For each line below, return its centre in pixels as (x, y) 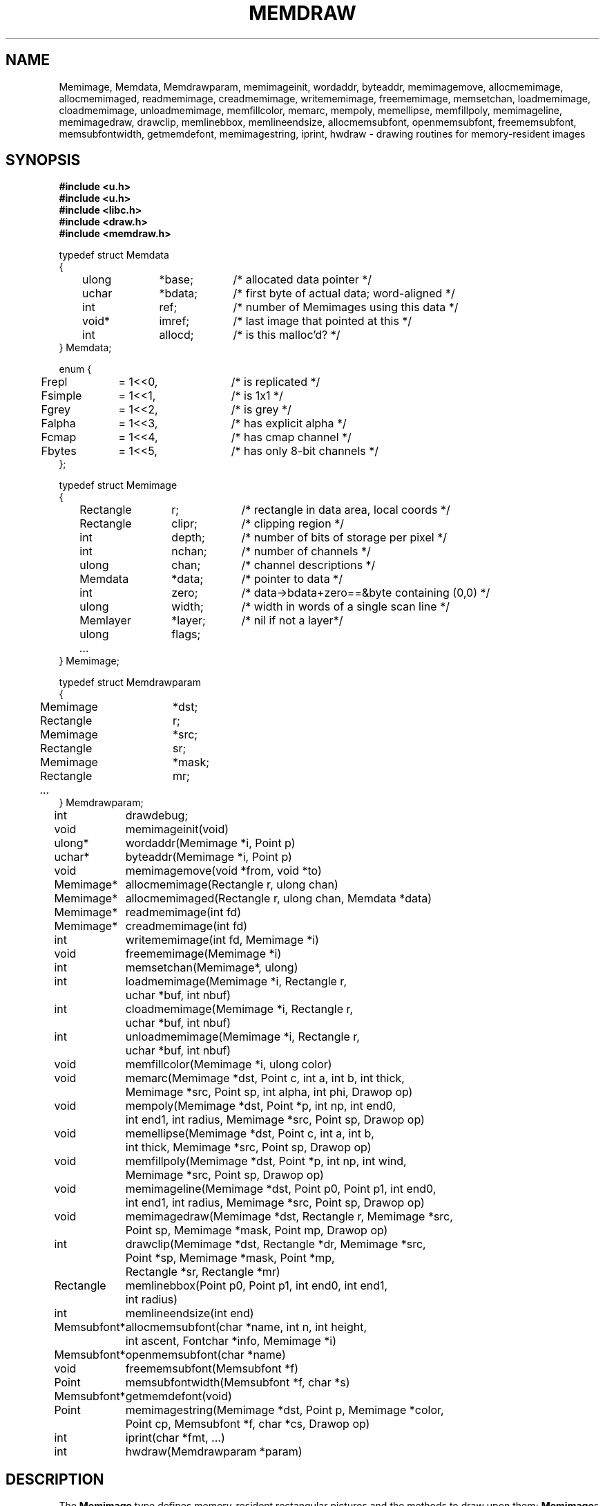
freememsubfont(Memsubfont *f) (212, 1369)
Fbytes (59, 451)
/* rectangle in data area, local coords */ (346, 510)
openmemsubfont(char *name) (205, 1355)
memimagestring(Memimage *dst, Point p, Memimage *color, (285, 1410)
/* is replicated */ (276, 382)
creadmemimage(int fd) (186, 926)
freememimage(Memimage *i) (203, 954)
